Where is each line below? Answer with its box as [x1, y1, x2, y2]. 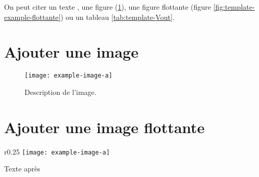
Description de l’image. [25, 86, 97, 97]
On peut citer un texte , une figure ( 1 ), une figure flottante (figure [4, 2, 211, 12]
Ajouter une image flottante [4, 116, 205, 137]
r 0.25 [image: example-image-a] [4, 146, 110, 157]
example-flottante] [4, 11, 61, 22]
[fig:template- [213, 2, 255, 12]
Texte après [4, 163, 40, 174]
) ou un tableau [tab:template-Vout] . [60, 11, 175, 22]
